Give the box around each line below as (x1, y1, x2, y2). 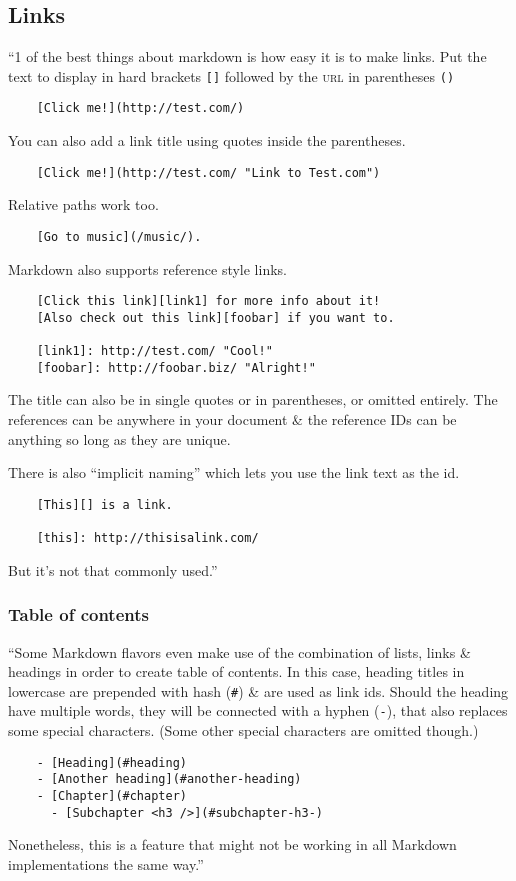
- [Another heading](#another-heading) (36, 772, 302, 787)
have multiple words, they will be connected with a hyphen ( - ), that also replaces (8, 700, 508, 721)
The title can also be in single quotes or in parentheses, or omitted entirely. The (8, 389, 498, 410)
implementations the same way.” (8, 853, 204, 874)
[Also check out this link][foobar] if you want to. (36, 310, 395, 325)
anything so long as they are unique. (8, 428, 231, 449)
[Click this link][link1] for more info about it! (36, 294, 381, 309)
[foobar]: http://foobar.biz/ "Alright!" (36, 360, 316, 375)
